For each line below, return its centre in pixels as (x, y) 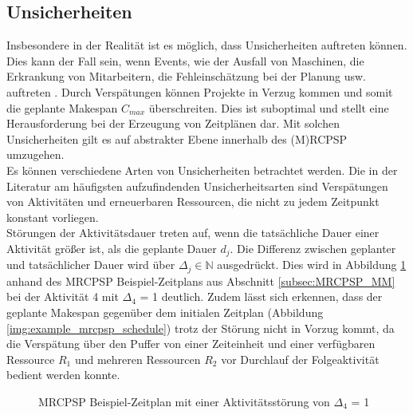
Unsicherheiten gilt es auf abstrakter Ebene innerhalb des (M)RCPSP (177, 138)
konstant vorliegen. (53, 217)
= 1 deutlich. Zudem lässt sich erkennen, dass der (261, 296)
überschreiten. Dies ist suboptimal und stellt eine (269, 107)
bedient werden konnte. (63, 375)
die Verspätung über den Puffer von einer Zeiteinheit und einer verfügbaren (191, 344)
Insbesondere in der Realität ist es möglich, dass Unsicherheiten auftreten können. (207, 45)
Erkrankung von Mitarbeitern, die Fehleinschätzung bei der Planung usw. (186, 76)
